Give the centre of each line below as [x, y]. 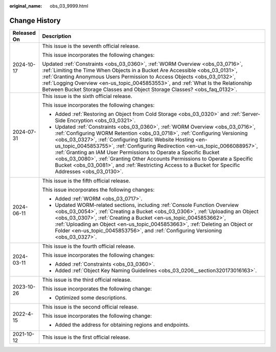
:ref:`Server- [246, 114]
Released [24, 33]
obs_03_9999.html [69, 6]
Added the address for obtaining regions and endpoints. [122, 324]
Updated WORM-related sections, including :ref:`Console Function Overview [147, 205]
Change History [35, 20]
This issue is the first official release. [86, 337]
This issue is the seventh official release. [91, 46]
